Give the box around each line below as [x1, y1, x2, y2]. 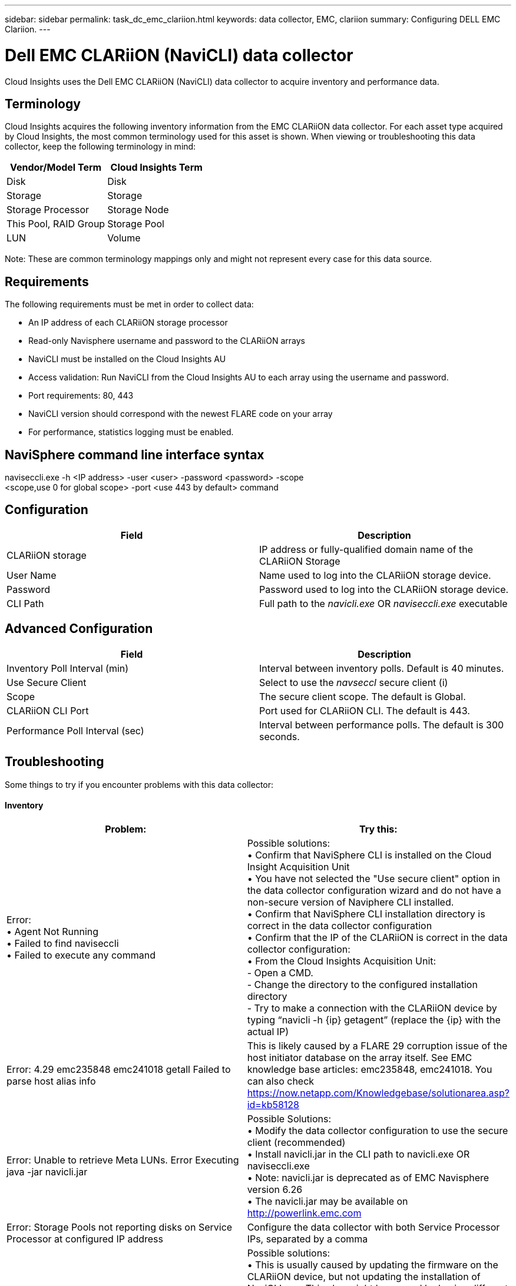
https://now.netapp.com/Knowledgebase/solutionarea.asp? [247, 1086, 510, 1099]
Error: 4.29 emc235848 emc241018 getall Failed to [6, 1063, 231, 1075]
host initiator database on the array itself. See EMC [247, 1051, 472, 1063]
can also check [247, 1075, 315, 1087]
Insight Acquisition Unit [247, 860, 350, 873]
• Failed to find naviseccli [6, 937, 119, 949]
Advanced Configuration [5, 621, 153, 637]
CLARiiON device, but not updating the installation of [247, 1270, 481, 1282]
